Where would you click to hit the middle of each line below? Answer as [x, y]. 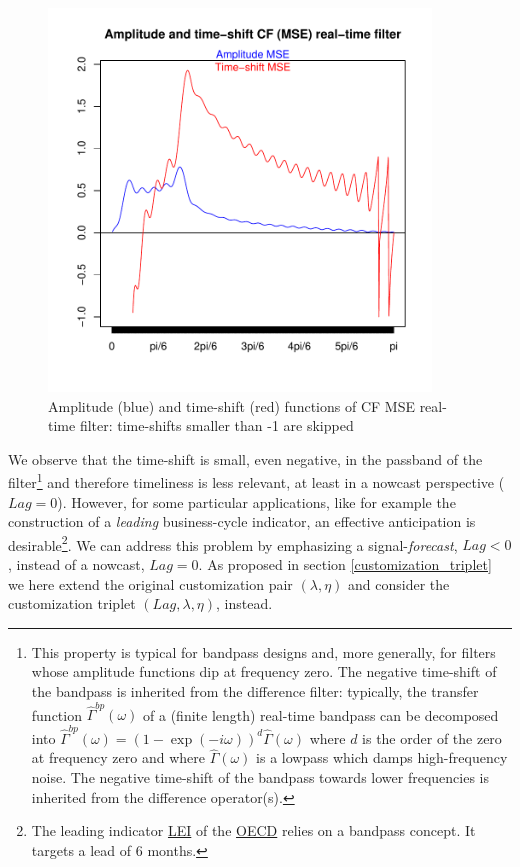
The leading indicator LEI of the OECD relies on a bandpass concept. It [253, 830]
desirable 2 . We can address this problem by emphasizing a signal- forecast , [233, 543]
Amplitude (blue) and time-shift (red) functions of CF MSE [231, 405]
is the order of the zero [432, 737]
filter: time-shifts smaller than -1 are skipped [216, 425]
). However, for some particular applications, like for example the [256, 501]
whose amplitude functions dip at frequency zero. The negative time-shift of [264, 671]
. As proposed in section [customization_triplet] [345, 564]
